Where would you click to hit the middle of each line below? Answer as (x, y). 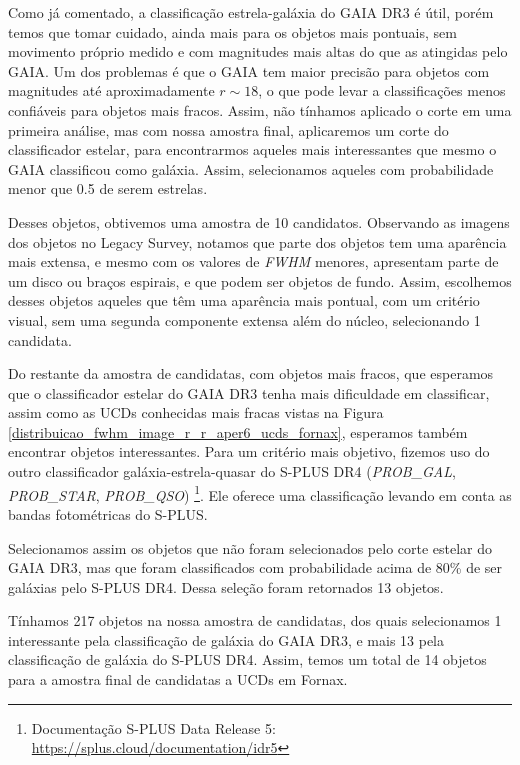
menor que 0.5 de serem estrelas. (108, 188)
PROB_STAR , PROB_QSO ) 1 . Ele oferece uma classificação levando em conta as (260, 493)
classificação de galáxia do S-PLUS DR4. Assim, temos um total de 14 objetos (247, 659)
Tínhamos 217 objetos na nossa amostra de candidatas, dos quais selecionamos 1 (255, 620)
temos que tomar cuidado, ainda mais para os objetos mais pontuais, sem (232, 31)
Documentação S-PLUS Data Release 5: (153, 727)
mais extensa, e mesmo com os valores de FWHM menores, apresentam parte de (253, 261)
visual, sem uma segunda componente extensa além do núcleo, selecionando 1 (244, 319)
